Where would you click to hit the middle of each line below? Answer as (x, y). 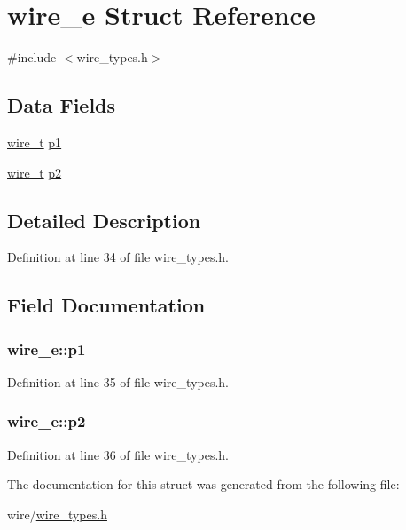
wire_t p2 (35, 172)
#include (32, 57)
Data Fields (62, 105)
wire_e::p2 (47, 421)
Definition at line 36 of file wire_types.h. (118, 454)
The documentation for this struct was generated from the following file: (203, 484)
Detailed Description (104, 220)
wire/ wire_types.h (57, 514)
